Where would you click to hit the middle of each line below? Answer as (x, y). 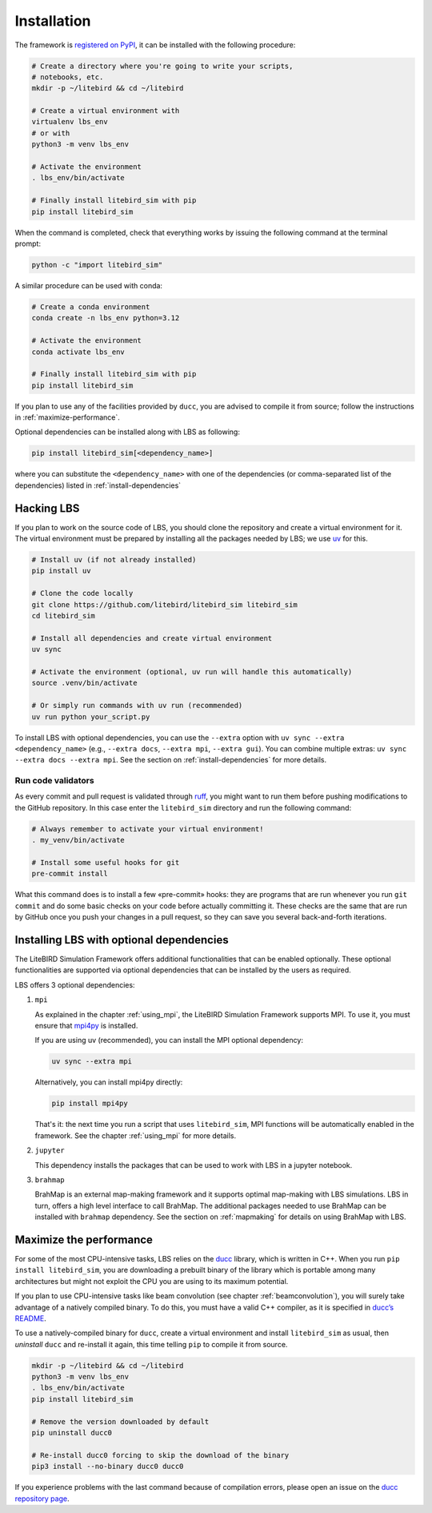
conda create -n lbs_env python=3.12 (106, 318)
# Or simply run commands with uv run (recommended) (137, 706)
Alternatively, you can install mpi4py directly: (109, 1082)
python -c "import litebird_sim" (97, 265)
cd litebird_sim (64, 616)
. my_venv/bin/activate (78, 840)
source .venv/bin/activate (84, 683)
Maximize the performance (84, 1239)
